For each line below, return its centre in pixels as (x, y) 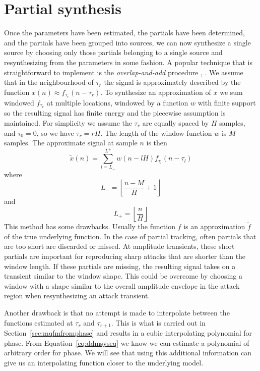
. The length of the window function (156, 132)
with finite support (227, 102)
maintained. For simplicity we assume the (68, 123)
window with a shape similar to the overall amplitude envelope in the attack (122, 285)
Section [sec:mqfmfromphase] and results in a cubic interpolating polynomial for (128, 333)
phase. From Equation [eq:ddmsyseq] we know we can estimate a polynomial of (127, 342)
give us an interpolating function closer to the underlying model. (104, 362)
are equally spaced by (176, 123)
